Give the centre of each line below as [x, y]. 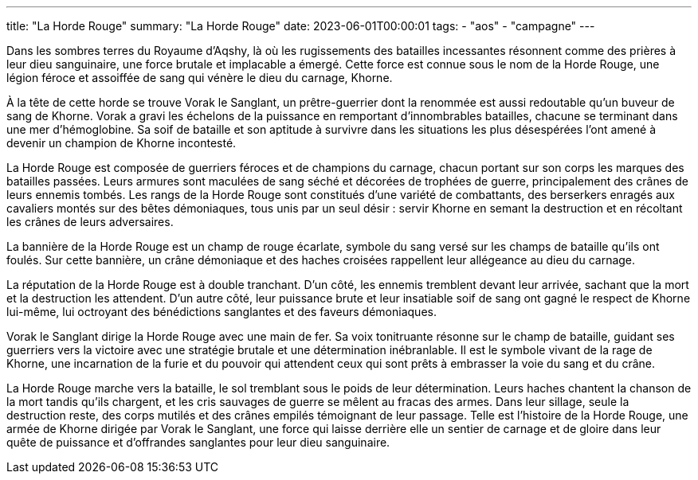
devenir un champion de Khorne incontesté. [122, 143]
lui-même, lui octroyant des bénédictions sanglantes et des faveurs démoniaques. [222, 312]
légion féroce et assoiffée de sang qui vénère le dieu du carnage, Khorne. [200, 78]
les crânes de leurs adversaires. [90, 222]
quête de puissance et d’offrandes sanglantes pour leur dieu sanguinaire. [198, 442]
